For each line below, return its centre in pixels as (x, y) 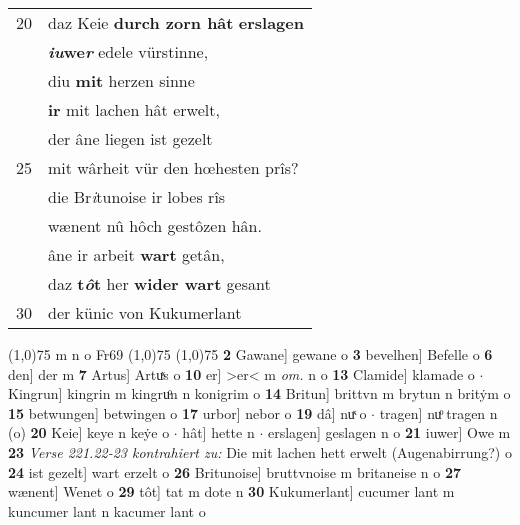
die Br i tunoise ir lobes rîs (137, 196)
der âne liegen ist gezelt (130, 138)
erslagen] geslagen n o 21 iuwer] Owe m (389, 432)
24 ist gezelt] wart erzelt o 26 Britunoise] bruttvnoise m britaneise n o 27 (235, 471)
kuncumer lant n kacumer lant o (107, 510)
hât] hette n (218, 432)
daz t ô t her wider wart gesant (159, 283)
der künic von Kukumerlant (145, 312)
